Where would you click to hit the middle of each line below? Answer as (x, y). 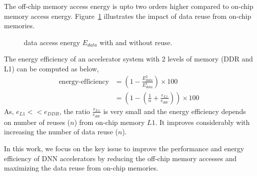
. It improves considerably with (202, 122)
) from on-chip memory (109, 122)
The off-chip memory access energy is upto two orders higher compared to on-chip (129, 6)
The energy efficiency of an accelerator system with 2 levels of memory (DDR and (128, 59)
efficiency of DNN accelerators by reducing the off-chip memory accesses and (120, 158)
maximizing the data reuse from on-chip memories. (81, 168)
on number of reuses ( (37, 122)
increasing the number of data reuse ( (61, 132)
